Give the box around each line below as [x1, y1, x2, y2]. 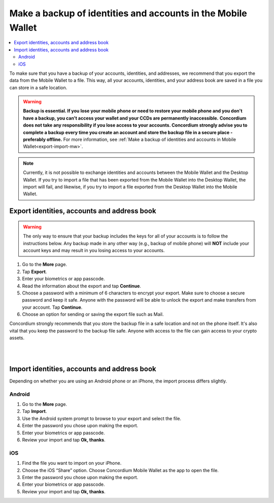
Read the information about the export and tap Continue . [22, 283, 142, 289]
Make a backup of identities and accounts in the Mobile [9, 8, 247, 19]
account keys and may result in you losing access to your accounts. [23, 247, 165, 253]
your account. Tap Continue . [22, 304, 83, 310]
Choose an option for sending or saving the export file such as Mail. [22, 311, 164, 317]
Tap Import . [22, 408, 47, 415]
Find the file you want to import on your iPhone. [22, 460, 122, 466]
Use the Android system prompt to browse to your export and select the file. [22, 415, 182, 422]
